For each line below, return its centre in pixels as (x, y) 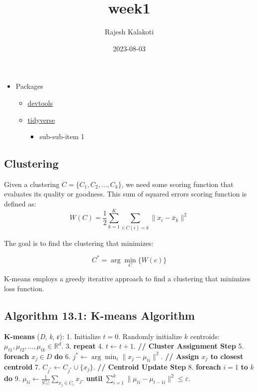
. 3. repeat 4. (83, 346)
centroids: (205, 336)
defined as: (20, 204)
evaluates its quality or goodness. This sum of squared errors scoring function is (126, 194)
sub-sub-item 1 (62, 136)
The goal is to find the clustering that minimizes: (79, 243)
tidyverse (41, 119)
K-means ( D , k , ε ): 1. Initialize (52, 336)
